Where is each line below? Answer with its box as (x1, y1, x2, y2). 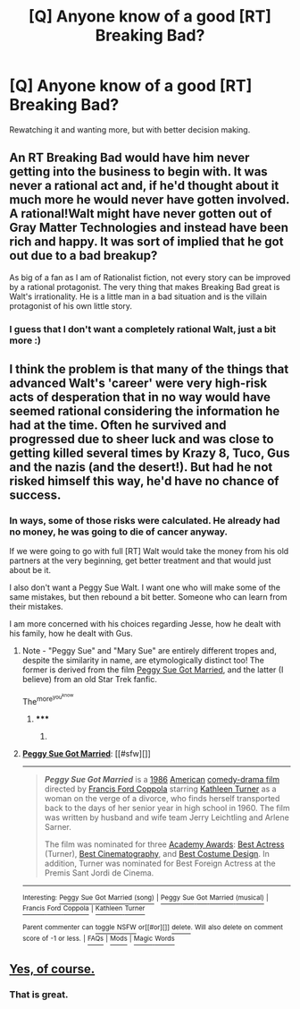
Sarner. (44, 822, 71, 833)
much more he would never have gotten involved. (9, 192, 290, 208)
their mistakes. (9, 602, 64, 612)
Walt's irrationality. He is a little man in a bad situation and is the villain (9, 291, 268, 302)
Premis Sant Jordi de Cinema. (44, 868, 154, 878)
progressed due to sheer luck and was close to (9, 432, 274, 447)
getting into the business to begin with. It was (9, 164, 268, 180)
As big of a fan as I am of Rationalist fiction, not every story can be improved (9, 271, 291, 283)
